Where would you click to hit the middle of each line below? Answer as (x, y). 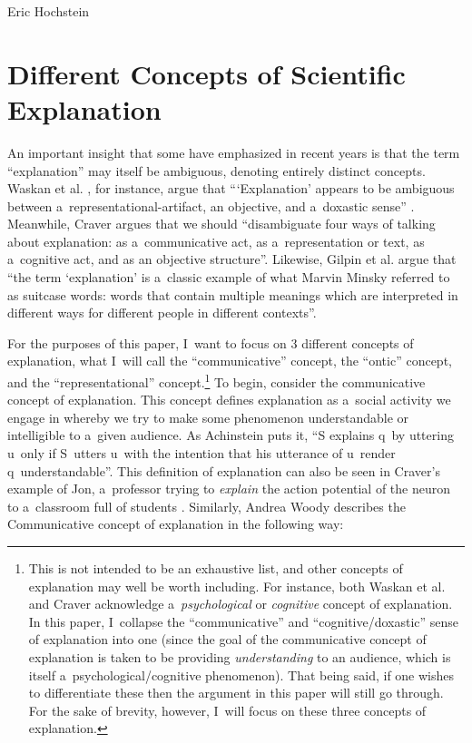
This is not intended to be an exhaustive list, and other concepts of (216, 568)
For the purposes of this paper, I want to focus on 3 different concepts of (211, 342)
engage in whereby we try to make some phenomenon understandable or (208, 417)
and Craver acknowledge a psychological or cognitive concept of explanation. (241, 604)
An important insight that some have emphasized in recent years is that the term (234, 152)
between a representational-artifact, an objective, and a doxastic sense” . (211, 205)
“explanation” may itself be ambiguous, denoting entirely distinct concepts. (216, 170)
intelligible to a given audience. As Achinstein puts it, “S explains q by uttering (231, 435)
